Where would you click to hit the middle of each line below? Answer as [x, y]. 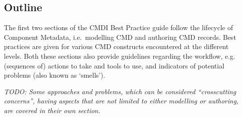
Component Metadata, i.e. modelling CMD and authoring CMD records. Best [120, 37]
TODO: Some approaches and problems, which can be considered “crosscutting [120, 91]
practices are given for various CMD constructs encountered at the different [116, 46]
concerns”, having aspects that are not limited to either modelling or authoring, [121, 101]
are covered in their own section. [52, 110]
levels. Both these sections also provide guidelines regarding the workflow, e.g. [120, 56]
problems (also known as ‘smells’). [55, 75]
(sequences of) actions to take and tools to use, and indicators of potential [114, 65]
